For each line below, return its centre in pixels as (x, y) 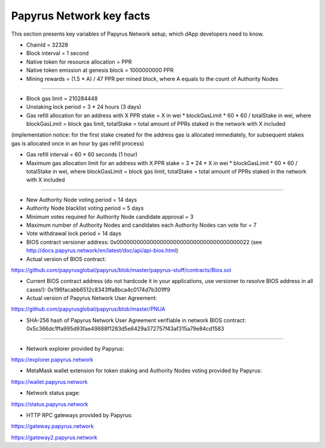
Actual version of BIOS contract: (66, 259)
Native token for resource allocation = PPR (79, 62)
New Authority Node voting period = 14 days (81, 200)
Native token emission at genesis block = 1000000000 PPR (100, 70)
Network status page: (53, 393)
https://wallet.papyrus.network (50, 381)
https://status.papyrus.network (50, 404)
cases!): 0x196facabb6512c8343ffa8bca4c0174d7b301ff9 (98, 290)
